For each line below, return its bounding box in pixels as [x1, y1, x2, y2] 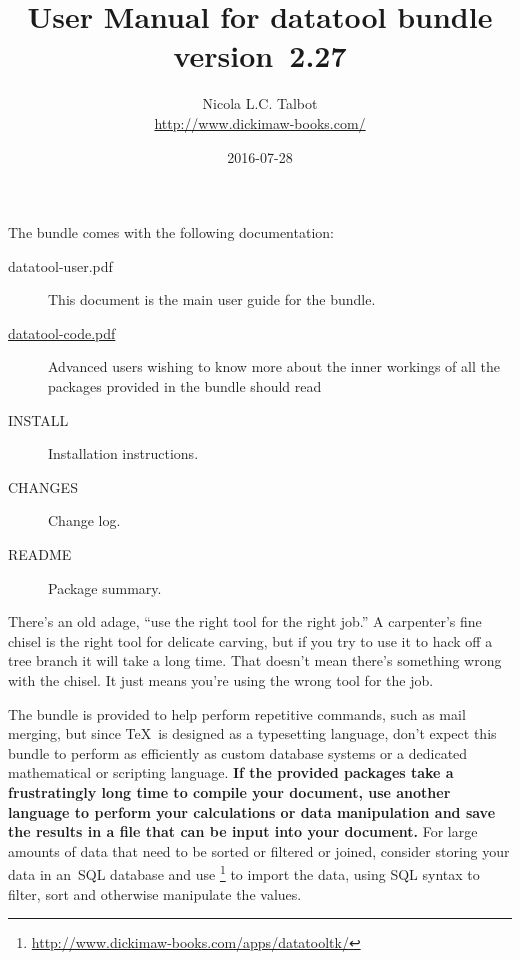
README [8, 544, 72, 565]
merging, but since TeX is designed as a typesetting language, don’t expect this [8, 723, 497, 744]
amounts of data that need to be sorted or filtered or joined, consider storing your [8, 840, 510, 861]
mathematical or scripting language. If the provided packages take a [8, 762, 454, 783]
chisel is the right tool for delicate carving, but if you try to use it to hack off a [8, 630, 493, 651]
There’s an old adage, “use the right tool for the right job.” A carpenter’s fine [8, 611, 482, 632]
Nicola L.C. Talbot [202, 93, 318, 114]
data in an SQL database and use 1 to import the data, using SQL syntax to [8, 861, 480, 884]
